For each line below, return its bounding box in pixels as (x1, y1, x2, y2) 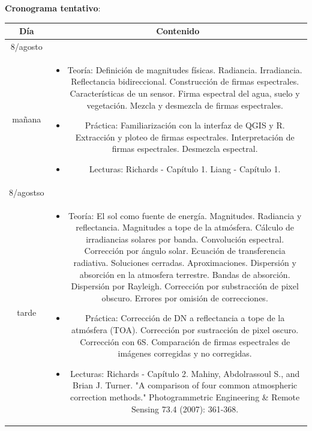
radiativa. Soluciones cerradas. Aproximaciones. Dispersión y (73, 256, 296, 268)
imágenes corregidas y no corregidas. (118, 347, 252, 360)
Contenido (156, 25, 200, 37)
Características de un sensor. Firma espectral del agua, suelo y (70, 86, 300, 99)
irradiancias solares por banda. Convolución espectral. (86, 232, 284, 245)
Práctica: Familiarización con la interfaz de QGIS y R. (85, 119, 285, 131)
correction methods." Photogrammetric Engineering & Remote (70, 390, 300, 403)
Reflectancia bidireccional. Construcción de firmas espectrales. (71, 75, 299, 88)
